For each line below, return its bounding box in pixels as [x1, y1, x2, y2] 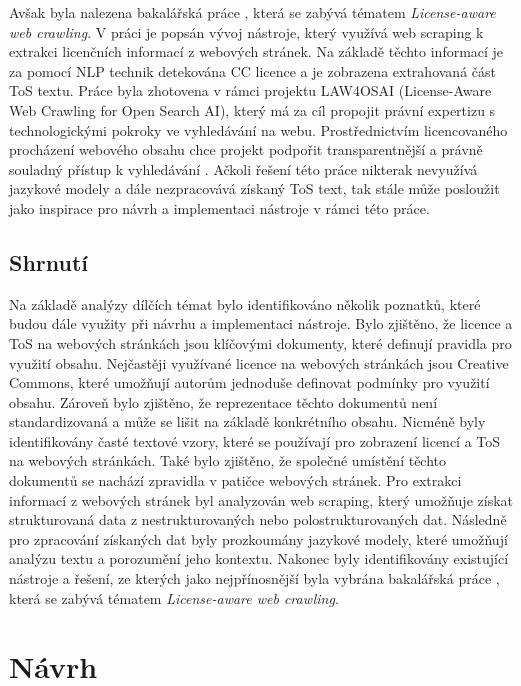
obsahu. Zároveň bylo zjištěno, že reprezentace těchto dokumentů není [9, 391, 438, 412]
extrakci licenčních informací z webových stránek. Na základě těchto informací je [9, 41, 504, 62]
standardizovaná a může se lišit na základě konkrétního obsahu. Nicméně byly [9, 411, 486, 432]
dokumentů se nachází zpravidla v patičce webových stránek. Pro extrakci [9, 470, 462, 491]
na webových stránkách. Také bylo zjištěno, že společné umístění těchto [9, 450, 447, 471]
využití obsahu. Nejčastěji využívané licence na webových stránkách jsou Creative [9, 352, 509, 373]
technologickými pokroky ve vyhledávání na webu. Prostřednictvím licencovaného [9, 119, 508, 140]
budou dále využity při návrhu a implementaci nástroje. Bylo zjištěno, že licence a [9, 313, 513, 334]
